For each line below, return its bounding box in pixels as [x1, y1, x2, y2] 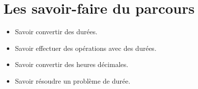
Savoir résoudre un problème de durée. [15, 75, 131, 86]
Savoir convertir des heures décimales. [15, 59, 129, 69]
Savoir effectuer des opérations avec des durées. [15, 43, 156, 53]
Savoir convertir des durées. [15, 26, 98, 37]
